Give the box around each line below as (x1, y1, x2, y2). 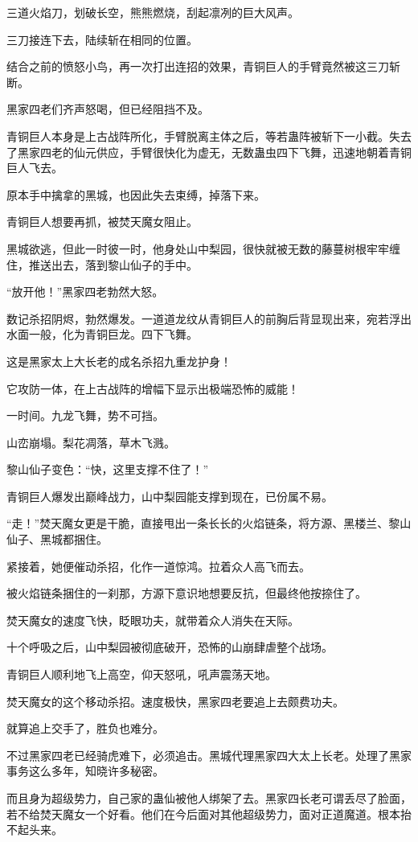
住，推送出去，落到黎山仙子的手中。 (6, 256, 198, 273)
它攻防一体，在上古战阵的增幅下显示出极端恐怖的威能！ (6, 380, 299, 396)
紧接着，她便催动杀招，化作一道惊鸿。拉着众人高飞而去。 (6, 557, 310, 574)
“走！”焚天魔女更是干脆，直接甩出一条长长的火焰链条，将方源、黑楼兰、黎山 (6, 515, 412, 532)
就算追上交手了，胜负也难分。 (6, 720, 164, 737)
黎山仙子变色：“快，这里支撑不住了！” (6, 461, 209, 478)
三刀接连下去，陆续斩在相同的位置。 (6, 31, 198, 47)
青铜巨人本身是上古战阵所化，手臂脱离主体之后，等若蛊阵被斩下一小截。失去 (6, 127, 412, 144)
